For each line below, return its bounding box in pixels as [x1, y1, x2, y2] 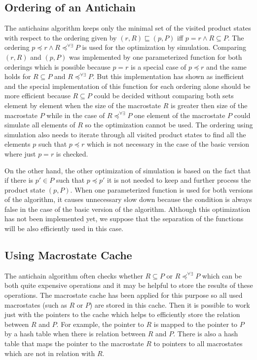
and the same [206, 61, 247, 72]
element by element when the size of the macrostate [4, 100, 161, 110]
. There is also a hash [173, 328, 238, 339]
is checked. [56, 148, 88, 159]
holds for [4, 71, 31, 81]
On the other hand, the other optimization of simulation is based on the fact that [4, 165, 251, 175]
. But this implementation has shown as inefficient [92, 71, 244, 81]
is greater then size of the [171, 100, 248, 110]
